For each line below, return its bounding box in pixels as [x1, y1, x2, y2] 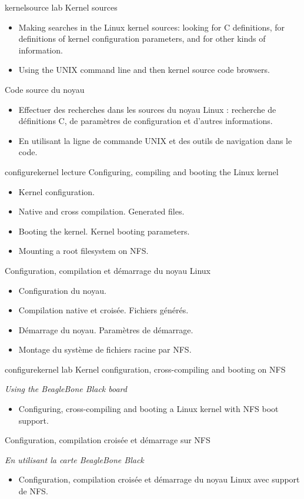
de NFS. [18, 485, 48, 497]
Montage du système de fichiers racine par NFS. [18, 343, 192, 356]
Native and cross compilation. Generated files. [18, 205, 185, 217]
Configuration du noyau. [18, 284, 106, 296]
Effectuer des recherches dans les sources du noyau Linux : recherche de [18, 103, 276, 115]
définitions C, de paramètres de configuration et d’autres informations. [18, 115, 273, 127]
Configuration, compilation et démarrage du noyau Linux [5, 264, 211, 276]
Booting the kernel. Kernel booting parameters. [18, 225, 190, 237]
